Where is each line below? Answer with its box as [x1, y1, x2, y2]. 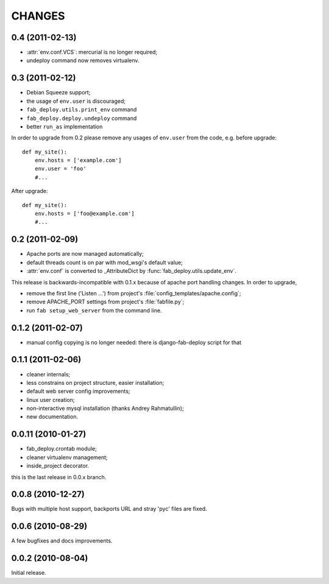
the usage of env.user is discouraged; [26, 97, 126, 105]
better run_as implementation [26, 122, 103, 130]
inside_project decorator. [26, 462, 90, 470]
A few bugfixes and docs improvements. [11, 537, 113, 544]
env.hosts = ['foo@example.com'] [34, 210, 135, 217]
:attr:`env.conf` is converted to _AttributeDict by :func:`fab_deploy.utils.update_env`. [26, 267, 237, 275]
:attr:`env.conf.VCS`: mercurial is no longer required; [26, 49, 158, 56]
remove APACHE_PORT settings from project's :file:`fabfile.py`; [26, 298, 185, 306]
